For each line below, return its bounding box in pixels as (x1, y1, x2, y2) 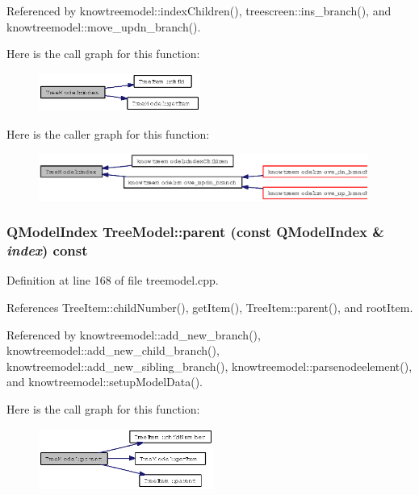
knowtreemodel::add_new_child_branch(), (6, 342, 220, 359)
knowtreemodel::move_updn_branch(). (6, 18, 201, 35)
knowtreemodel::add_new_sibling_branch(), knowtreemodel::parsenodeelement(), (6, 357, 413, 374)
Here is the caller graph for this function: (6, 125, 210, 142)
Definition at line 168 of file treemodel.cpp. (6, 272, 219, 289)
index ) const (6, 240, 88, 260)
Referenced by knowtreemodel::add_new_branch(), (6, 326, 261, 343)
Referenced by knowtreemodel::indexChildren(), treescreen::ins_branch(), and (6, 2, 392, 19)
